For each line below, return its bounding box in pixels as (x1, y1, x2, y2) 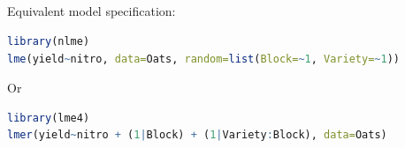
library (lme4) (7, 111, 90, 124)
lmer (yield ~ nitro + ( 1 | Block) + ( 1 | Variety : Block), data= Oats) (7, 129, 387, 142)
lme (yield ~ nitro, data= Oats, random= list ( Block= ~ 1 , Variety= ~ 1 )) (7, 52, 400, 65)
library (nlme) (7, 34, 90, 48)
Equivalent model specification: (7, 2, 176, 20)
